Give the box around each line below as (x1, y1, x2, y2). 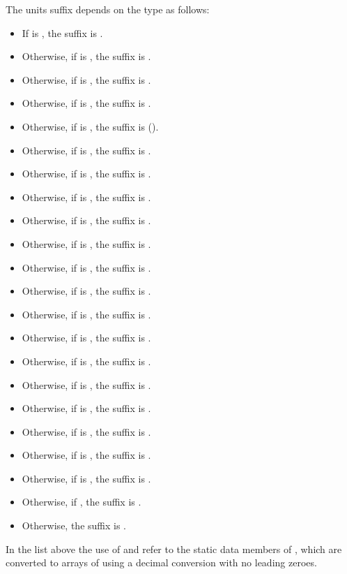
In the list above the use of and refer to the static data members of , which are (6, 541, 342, 556)
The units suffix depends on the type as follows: (6, 2, 210, 16)
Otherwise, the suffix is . (22, 518, 126, 533)
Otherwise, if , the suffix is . (22, 494, 141, 509)
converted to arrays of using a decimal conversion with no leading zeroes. (6, 555, 317, 570)
